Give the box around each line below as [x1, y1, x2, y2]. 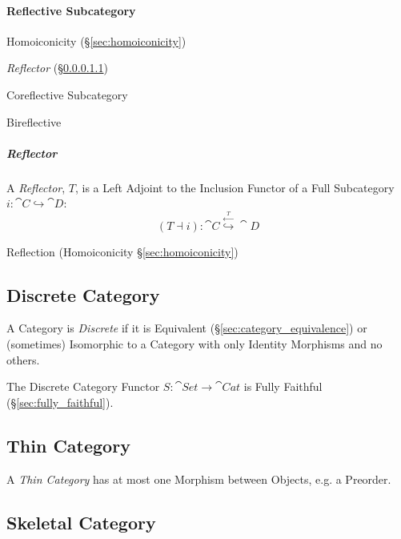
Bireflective [6, 113, 62, 130]
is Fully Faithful [243, 378, 323, 395]
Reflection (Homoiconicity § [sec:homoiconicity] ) [6, 243, 239, 259]
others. [6, 351, 40, 368]
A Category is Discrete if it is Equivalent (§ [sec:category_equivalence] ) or [6, 320, 367, 336]
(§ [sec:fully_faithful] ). [6, 393, 114, 410]
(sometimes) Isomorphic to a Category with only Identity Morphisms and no [6, 336, 383, 352]
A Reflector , [6, 179, 66, 195]
